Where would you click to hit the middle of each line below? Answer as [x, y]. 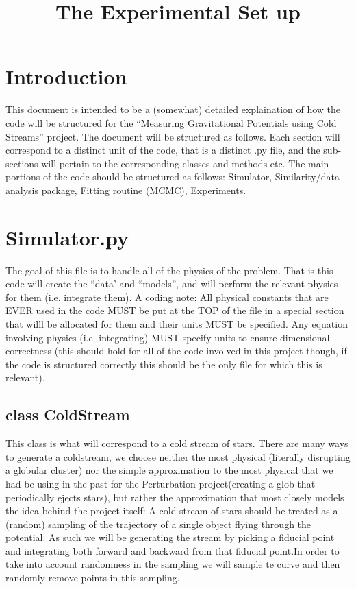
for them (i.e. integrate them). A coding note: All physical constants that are [167, 297]
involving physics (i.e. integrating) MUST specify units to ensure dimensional [168, 337]
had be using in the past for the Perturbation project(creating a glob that [161, 483]
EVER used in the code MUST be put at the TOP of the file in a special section [175, 310]
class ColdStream [68, 414]
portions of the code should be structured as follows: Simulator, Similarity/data [173, 177]
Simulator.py [67, 237]
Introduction [66, 76]
